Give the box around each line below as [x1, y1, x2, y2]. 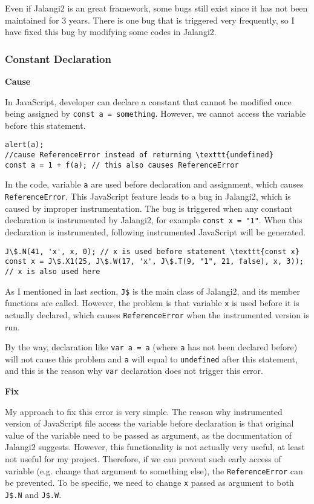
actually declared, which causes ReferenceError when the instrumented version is [5, 308, 310, 321]
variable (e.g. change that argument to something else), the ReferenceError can [5, 464, 303, 477]
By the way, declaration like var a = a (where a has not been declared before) [5, 341, 298, 353]
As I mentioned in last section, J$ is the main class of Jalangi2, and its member [5, 284, 300, 297]
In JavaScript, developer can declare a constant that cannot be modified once [5, 95, 292, 108]
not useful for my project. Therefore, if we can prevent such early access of [5, 453, 281, 465]
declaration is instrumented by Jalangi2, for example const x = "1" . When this [5, 214, 303, 226]
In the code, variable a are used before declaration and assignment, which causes [5, 178, 304, 191]
